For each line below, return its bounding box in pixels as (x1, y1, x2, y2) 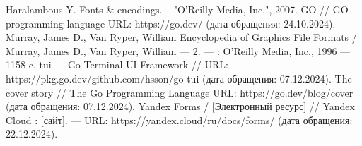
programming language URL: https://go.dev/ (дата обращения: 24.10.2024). (6, 16, 336, 30)
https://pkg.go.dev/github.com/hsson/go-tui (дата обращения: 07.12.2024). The (6, 71, 352, 85)
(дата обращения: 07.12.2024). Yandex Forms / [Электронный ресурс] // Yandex (6, 99, 355, 114)
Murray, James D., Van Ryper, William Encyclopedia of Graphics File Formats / (6, 30, 357, 44)
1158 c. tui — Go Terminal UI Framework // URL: (6, 57, 228, 72)
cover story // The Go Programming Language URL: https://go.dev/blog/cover (6, 85, 354, 99)
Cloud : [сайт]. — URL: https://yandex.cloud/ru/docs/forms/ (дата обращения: (6, 112, 353, 127)
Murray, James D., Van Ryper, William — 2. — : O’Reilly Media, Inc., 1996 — (6, 43, 351, 58)
